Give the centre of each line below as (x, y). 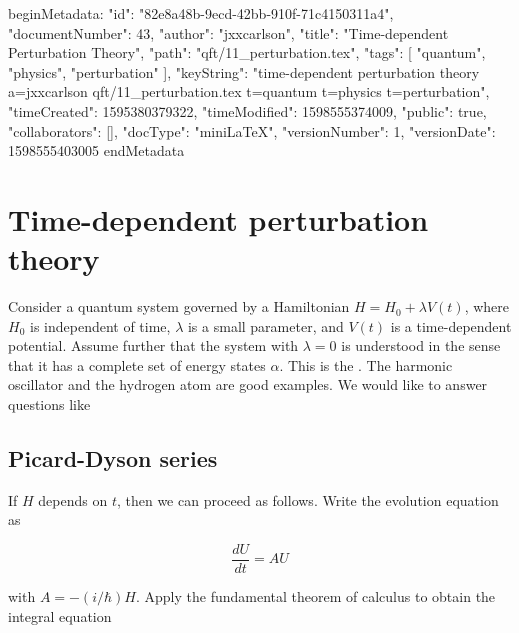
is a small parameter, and (265, 325)
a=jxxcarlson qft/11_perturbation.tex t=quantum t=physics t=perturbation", (249, 91)
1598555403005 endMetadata (96, 150)
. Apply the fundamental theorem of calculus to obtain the (316, 596)
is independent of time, (100, 325)
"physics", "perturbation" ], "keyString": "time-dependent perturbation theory (244, 71)
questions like (49, 404)
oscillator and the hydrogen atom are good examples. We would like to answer (248, 384)
